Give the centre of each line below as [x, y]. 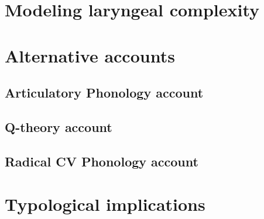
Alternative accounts [90, 55]
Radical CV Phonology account [102, 161]
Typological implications [105, 204]
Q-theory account [59, 126]
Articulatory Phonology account [104, 93]
